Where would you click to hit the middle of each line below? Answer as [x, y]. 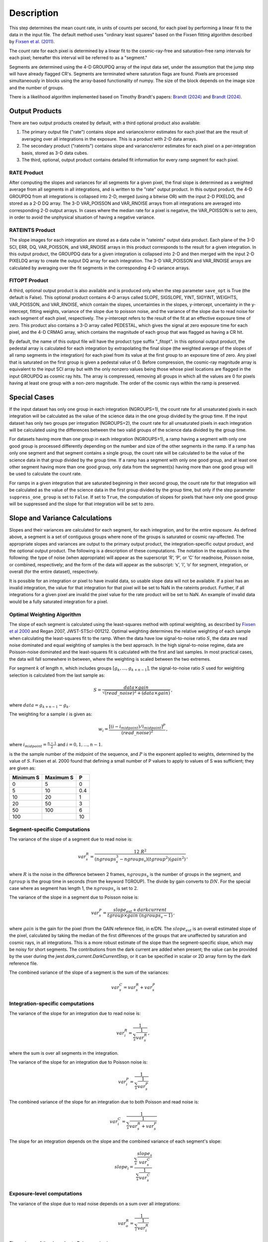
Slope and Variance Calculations [61, 518]
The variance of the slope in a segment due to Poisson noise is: [74, 897]
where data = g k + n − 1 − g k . [40, 705]
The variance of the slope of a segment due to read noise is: [71, 839]
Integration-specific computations [52, 1004]
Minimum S [26, 777]
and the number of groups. [37, 87]
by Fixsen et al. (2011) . [32, 42]
